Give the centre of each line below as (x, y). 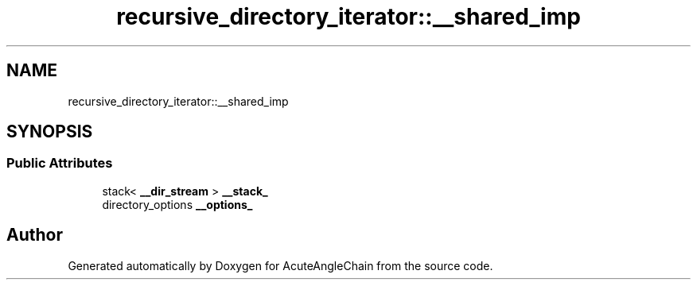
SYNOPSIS (50, 132)
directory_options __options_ (177, 204)
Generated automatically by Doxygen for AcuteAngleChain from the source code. (280, 265)
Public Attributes (60, 163)
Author (35, 235)
